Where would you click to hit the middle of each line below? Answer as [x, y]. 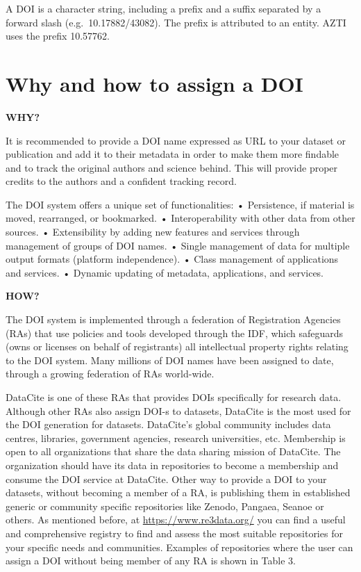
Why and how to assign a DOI [154, 83]
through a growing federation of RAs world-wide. [110, 374]
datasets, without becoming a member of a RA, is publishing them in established [178, 492]
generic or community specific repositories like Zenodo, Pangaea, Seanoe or [165, 506]
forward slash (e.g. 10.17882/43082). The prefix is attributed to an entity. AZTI [176, 22]
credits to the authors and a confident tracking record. [121, 181]
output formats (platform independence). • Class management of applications [172, 259]
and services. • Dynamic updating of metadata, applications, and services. [165, 272]
